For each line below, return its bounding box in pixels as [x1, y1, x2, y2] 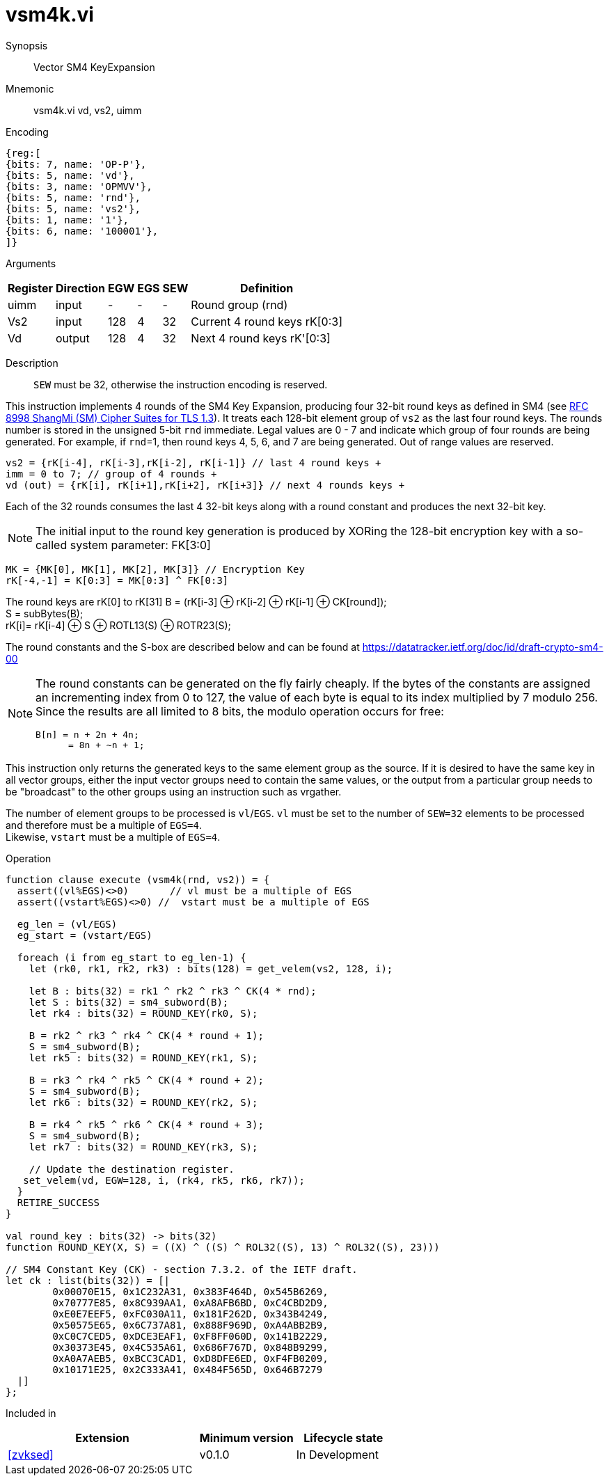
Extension [75, 1430, 129, 1445]
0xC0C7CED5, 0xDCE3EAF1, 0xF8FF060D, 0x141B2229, [52, 1330, 329, 1342]
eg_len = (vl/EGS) [17, 918, 118, 930]
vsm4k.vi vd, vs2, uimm [33, 104, 142, 116]
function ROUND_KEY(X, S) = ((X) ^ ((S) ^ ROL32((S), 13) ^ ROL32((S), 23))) [6, 1241, 440, 1253]
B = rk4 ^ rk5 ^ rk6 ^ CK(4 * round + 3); [29, 1118, 264, 1130]
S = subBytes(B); [6, 607, 84, 619]
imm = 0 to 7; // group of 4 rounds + [6, 468, 217, 480]
